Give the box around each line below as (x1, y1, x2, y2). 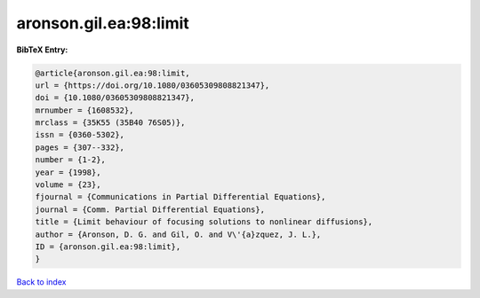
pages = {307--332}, (35, 142, 124, 153)
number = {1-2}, (35, 155, 107, 165)
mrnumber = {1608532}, (35, 105, 134, 115)
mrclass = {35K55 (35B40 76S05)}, (35, 118, 186, 128)
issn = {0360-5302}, (35, 129, 124, 140)
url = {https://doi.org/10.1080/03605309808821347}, (35, 80, 270, 90)
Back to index (16, 277, 67, 287)
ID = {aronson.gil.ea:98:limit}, (35, 242, 181, 252)
